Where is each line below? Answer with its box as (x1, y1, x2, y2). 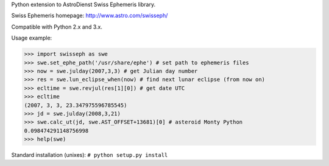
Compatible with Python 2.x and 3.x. (11, 23, 103, 30)
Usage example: (11, 34, 52, 42)
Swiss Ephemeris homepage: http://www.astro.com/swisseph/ (11, 12, 168, 19)
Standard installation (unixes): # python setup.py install (11, 151, 168, 159)
